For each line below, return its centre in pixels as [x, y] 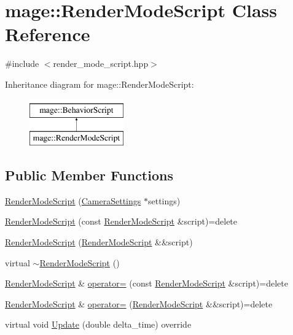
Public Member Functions [89, 175]
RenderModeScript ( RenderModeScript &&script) [99, 242]
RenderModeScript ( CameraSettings [73, 200]
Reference [48, 34]
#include [22, 64]
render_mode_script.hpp [101, 64]
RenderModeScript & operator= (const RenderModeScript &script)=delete [146, 283]
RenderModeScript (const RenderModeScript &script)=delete [121, 221]
